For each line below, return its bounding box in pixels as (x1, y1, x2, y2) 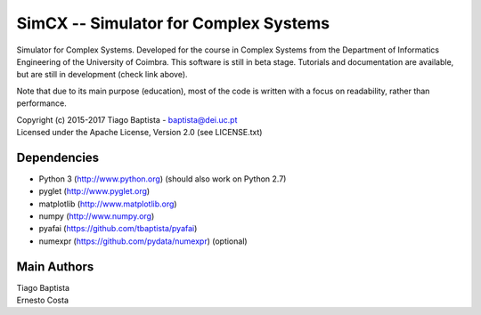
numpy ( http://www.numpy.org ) (38, 210, 155, 222)
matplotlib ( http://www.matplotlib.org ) (38, 198, 177, 209)
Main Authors (16, 259, 94, 274)
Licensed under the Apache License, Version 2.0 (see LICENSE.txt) (16, 126, 263, 137)
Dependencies (16, 149, 100, 165)
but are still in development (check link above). (16, 69, 188, 80)
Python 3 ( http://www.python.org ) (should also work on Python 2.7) (38, 174, 287, 184)
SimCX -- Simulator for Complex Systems (16, 13, 330, 33)
